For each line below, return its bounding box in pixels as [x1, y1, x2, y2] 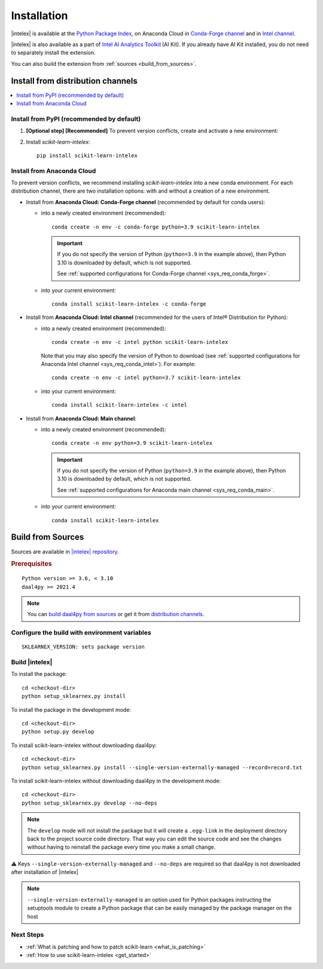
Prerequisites [11, 560, 52, 568]
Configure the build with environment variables [11, 629, 152, 637]
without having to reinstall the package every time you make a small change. [27, 843, 216, 851]
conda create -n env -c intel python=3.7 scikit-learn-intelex [51, 374, 241, 381]
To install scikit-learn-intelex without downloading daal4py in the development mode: [11, 777, 221, 784]
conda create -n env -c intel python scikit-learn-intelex [51, 339, 228, 346]
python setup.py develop [22, 729, 95, 735]
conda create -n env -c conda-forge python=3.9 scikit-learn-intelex [51, 223, 260, 230]
